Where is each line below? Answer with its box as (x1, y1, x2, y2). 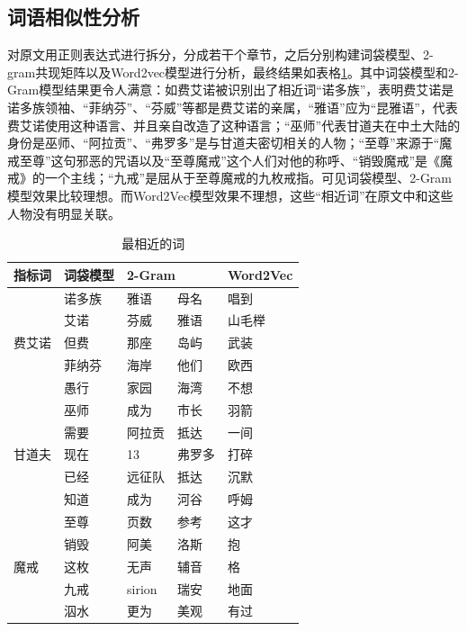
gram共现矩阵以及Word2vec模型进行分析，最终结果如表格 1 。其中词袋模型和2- (7, 62, 459, 81)
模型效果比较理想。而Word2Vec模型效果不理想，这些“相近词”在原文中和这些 (7, 185, 454, 204)
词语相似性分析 (7, 3, 139, 31)
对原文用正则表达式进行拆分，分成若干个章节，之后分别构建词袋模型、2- (7, 45, 434, 64)
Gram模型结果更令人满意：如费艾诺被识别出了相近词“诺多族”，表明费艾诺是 (7, 80, 454, 99)
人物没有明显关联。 (7, 203, 121, 222)
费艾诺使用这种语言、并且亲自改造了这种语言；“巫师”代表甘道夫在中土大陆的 (7, 115, 461, 134)
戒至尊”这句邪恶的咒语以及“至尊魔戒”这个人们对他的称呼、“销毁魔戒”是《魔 (7, 150, 454, 169)
